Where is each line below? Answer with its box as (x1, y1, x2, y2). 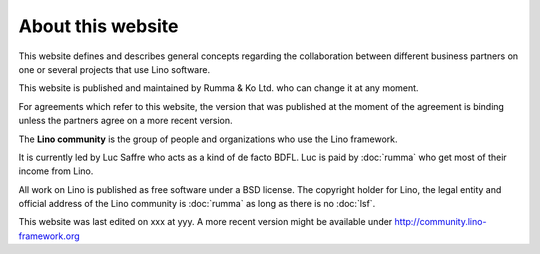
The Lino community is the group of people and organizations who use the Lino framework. (18, 133, 399, 145)
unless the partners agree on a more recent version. (18, 115, 234, 127)
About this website (18, 15, 179, 37)
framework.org (18, 230, 80, 242)
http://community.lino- (394, 216, 487, 228)
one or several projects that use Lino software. (18, 63, 210, 75)
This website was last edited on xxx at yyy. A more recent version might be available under (18, 216, 393, 228)
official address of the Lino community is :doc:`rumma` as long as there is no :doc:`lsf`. (18, 198, 376, 210)
